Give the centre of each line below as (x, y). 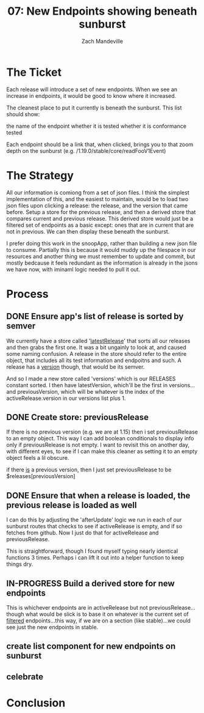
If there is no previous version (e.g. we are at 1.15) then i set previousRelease (102, 432)
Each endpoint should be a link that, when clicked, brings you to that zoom (100, 144)
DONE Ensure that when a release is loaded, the (98, 496)
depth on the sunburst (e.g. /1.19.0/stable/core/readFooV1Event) (86, 150)
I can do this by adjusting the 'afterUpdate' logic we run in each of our (94, 520)
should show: (23, 114)
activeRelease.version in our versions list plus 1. (66, 398)
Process (27, 294)
